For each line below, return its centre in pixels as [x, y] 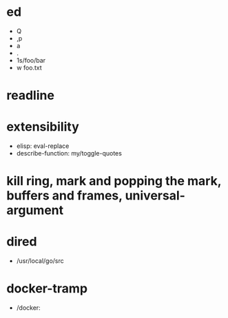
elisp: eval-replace [43, 146]
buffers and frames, [64, 196]
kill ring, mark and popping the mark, [114, 181]
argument [35, 210]
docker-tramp [47, 289]
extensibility [43, 127]
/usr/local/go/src [40, 261]
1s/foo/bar [31, 60]
